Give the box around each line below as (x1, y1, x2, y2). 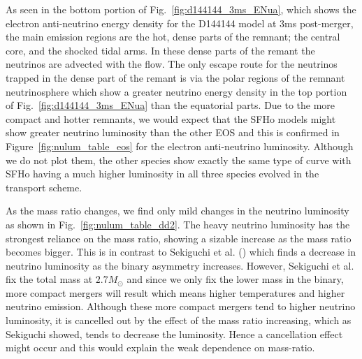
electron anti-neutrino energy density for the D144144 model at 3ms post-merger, (6, 15, 354, 30)
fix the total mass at (6, 272, 93, 286)
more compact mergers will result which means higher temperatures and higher (6, 285, 345, 300)
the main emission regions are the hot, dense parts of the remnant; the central (6, 29, 340, 44)
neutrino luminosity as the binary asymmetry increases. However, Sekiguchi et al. (6, 258, 354, 272)
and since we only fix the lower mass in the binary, (126, 272, 344, 286)
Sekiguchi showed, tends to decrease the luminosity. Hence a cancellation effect (6, 326, 343, 341)
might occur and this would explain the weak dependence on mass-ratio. (6, 340, 315, 355)
